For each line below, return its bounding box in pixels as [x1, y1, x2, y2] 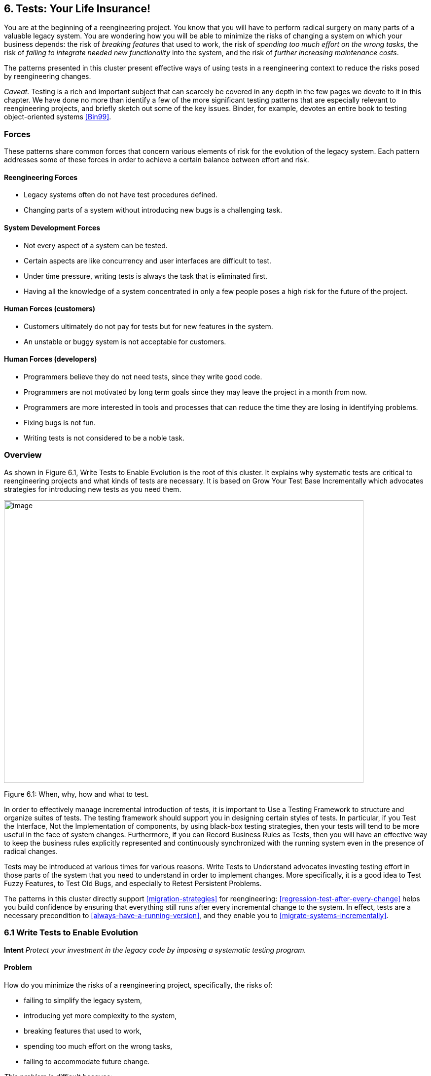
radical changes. [4, 847, 58, 855]
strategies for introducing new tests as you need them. [4, 484, 181, 493]
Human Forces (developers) [4, 355, 97, 364]
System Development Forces [4, 223, 101, 232]
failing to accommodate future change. [24, 1057, 150, 1066]
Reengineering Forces [4, 173, 78, 182]
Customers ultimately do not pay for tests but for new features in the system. [24, 322, 273, 331]
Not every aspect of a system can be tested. [24, 241, 168, 250]
